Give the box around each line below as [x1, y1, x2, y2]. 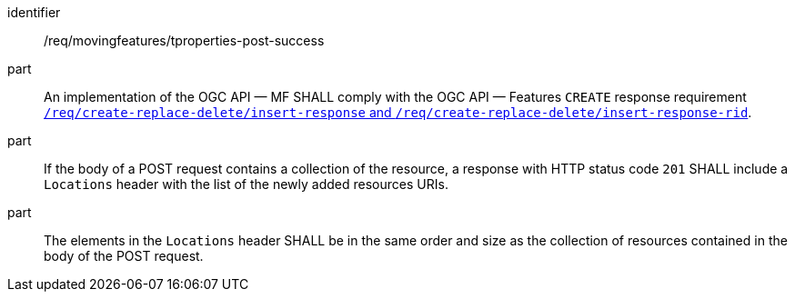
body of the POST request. [44, 248, 204, 264]
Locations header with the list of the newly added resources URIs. [44, 176, 448, 192]
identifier [7, 5, 61, 20]
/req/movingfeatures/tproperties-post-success [44, 33, 325, 48]
